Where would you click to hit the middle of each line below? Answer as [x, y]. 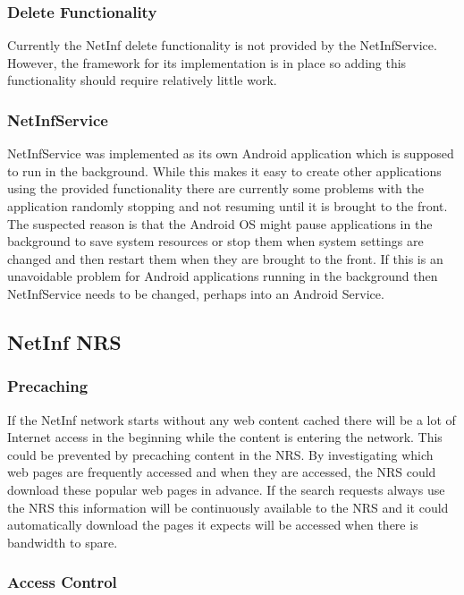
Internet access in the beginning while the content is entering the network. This [225, 437]
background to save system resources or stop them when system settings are [215, 241]
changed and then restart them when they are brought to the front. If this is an [225, 258]
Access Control [62, 582]
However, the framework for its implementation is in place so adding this [207, 62]
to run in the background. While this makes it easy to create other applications [224, 170]
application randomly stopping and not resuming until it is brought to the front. [228, 206]
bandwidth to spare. [63, 542]
